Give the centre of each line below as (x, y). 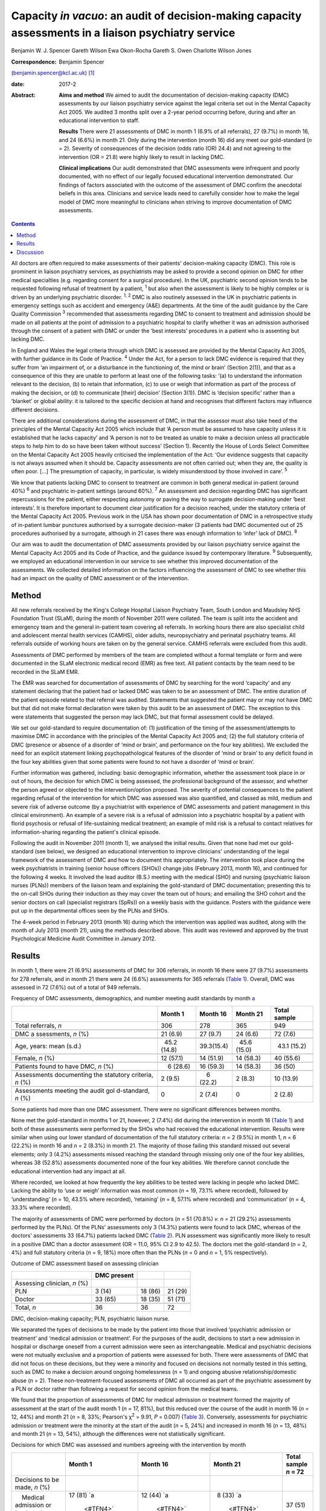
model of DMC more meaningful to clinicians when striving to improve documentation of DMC (175, 202)
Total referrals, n (38, 1026)
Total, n (25, 1307)
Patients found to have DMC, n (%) (64, 1066)
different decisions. (35, 409)
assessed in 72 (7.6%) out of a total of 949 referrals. (76, 988)
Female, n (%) (35, 1058)
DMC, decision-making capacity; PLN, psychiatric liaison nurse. (90, 1318)
